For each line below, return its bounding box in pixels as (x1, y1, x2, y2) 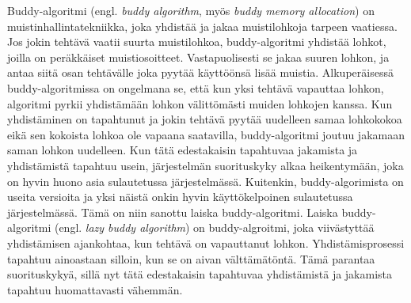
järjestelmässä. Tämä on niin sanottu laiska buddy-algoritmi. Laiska (7, 203, 338, 220)
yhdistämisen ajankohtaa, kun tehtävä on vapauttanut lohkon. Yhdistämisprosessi (7, 234, 405, 251)
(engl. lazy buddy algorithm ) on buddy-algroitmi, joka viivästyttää (54, 219, 375, 236)
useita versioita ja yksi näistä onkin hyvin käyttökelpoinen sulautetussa (7, 188, 353, 205)
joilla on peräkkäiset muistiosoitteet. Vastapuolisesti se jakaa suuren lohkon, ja (7, 48, 390, 65)
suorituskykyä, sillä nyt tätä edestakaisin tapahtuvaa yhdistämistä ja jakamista (7, 266, 393, 282)
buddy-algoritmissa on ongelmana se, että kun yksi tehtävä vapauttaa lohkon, (7, 79, 384, 96)
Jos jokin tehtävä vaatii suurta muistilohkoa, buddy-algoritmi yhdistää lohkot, (7, 33, 386, 50)
